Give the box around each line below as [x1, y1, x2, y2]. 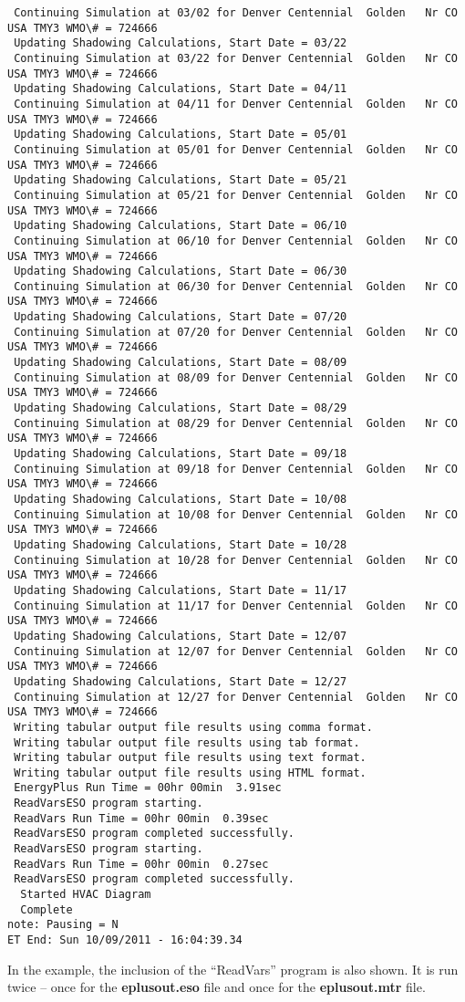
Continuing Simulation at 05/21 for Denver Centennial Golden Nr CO [14, 188, 458, 202]
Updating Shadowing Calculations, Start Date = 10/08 [14, 493, 347, 506]
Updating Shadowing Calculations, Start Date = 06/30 [14, 265, 347, 278]
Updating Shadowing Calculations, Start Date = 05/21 [14, 173, 347, 187]
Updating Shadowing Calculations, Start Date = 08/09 [14, 356, 347, 370]
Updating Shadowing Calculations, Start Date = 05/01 [14, 128, 347, 141]
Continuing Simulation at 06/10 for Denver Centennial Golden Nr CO [14, 234, 458, 247]
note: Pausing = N [7, 918, 119, 932]
